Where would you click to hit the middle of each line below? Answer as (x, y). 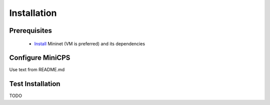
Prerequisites (30, 31)
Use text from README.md (37, 70)
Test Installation (35, 84)
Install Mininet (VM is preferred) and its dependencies (89, 44)
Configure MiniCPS (40, 58)
